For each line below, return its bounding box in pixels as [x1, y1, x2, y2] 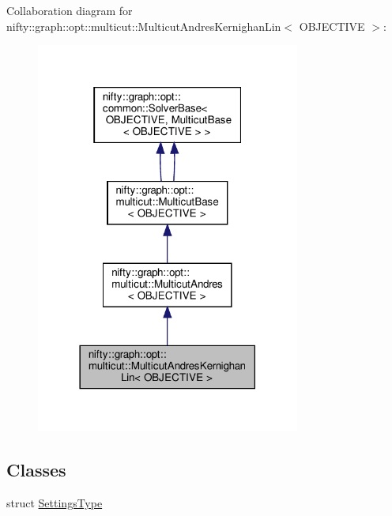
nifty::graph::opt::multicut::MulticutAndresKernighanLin [6, 17, 281, 34]
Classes [6, 458, 66, 482]
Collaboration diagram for [6, 2, 133, 18]
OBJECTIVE [299, 17, 365, 34]
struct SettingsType [6, 495, 103, 511]
